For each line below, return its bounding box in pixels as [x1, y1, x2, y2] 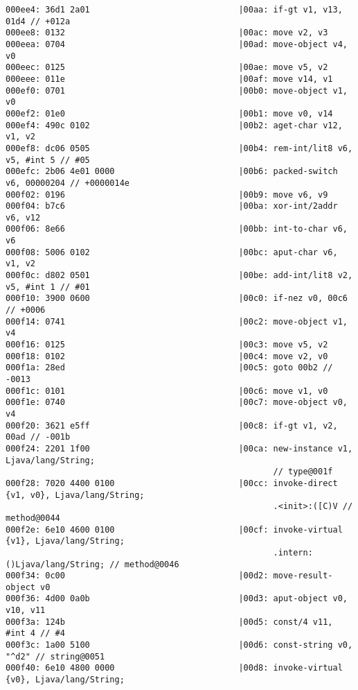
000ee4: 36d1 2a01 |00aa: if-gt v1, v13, [6, 5, 343, 15]
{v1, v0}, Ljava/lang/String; [6, 490, 145, 500]
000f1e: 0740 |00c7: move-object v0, [6, 397, 348, 408]
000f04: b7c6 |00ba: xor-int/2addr [6, 201, 338, 212]
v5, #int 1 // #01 [6, 282, 90, 292]
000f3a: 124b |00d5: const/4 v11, [6, 616, 333, 627]
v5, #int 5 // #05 [6, 155, 90, 165]
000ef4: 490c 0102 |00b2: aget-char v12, [6, 120, 343, 130]
